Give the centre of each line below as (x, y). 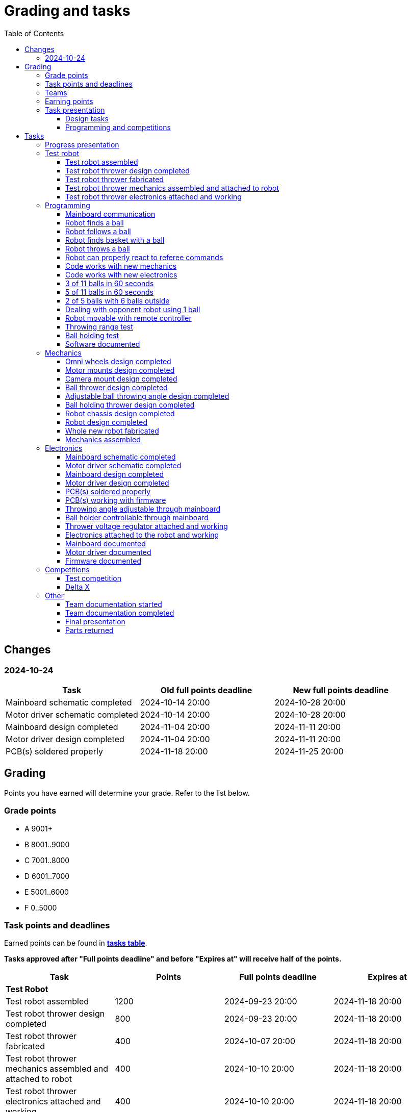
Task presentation (75, 110)
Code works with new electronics (121, 274)
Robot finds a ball (95, 222)
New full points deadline (341, 690)
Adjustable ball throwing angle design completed (147, 396)
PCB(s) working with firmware (116, 500)
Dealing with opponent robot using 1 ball (133, 309)
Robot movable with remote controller (129, 318)
